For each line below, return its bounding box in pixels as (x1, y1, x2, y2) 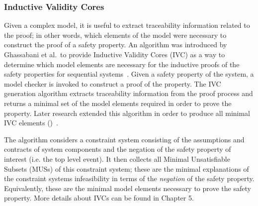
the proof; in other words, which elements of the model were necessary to (4, 29, 227, 40)
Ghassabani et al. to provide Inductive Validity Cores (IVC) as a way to (4, 49, 225, 59)
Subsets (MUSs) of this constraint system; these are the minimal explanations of (4, 163, 249, 174)
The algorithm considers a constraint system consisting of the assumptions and (4, 134, 245, 144)
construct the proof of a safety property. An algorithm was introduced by (4, 39, 227, 50)
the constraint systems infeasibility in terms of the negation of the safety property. (4, 173, 255, 184)
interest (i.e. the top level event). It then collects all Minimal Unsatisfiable (4, 153, 230, 164)
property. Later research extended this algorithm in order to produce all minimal (4, 107, 251, 118)
